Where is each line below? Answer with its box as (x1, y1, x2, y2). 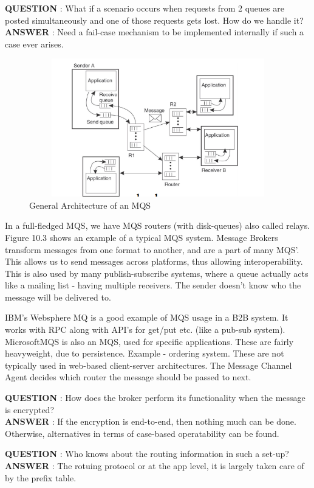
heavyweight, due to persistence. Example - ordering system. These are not (5, 347, 284, 360)
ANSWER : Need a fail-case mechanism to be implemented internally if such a (5, 26, 304, 38)
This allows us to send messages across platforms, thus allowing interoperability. (5, 255, 303, 268)
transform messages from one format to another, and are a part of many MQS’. (5, 243, 299, 256)
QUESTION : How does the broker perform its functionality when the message (5, 391, 305, 404)
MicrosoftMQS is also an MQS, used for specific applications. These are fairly (5, 335, 294, 347)
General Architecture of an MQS (29, 198, 151, 211)
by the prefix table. (5, 471, 77, 484)
